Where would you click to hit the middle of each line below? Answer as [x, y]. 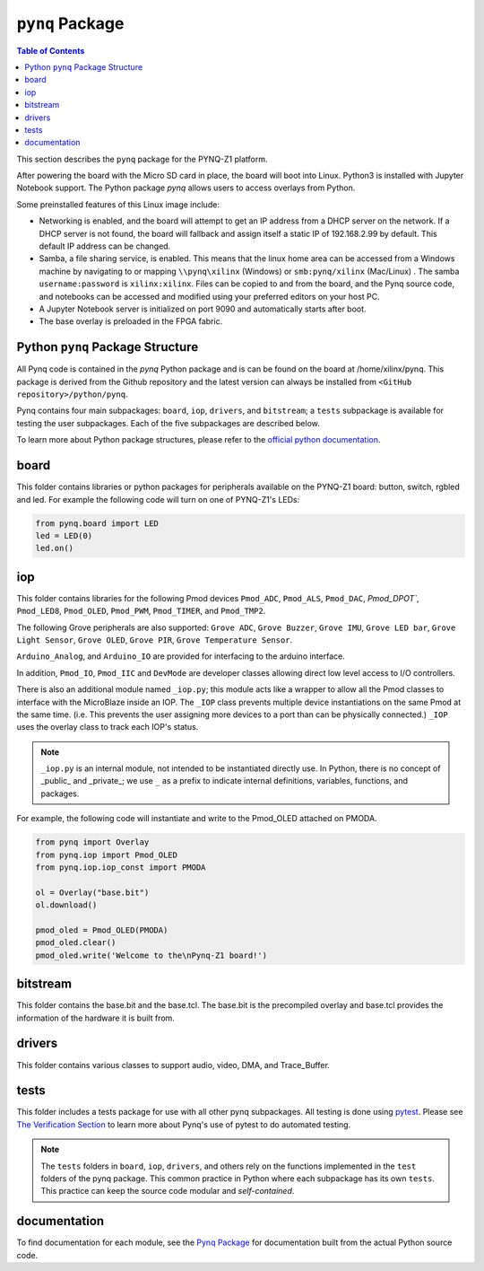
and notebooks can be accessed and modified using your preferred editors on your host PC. [209, 296]
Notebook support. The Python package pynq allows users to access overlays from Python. [186, 188]
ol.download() [66, 905]
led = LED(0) [64, 535]
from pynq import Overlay [92, 842]
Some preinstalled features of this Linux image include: [118, 204]
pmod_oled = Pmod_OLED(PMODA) [102, 930]
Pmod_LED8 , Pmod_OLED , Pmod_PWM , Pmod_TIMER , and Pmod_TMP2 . [141, 611]
